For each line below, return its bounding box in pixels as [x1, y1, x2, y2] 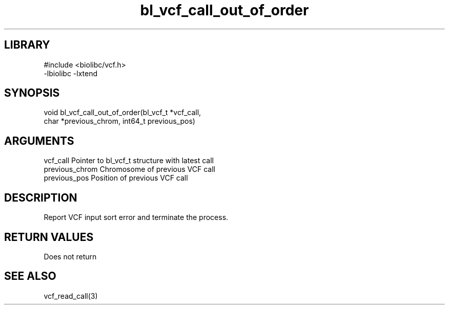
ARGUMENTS [4, 134, 74, 147]
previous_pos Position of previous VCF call [44, 173, 188, 183]
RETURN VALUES [4, 230, 94, 244]
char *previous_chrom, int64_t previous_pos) [44, 117, 195, 126]
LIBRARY [4, 38, 50, 52]
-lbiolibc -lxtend [44, 69, 98, 78]
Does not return [44, 252, 97, 261]
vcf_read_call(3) [44, 291, 98, 300]
